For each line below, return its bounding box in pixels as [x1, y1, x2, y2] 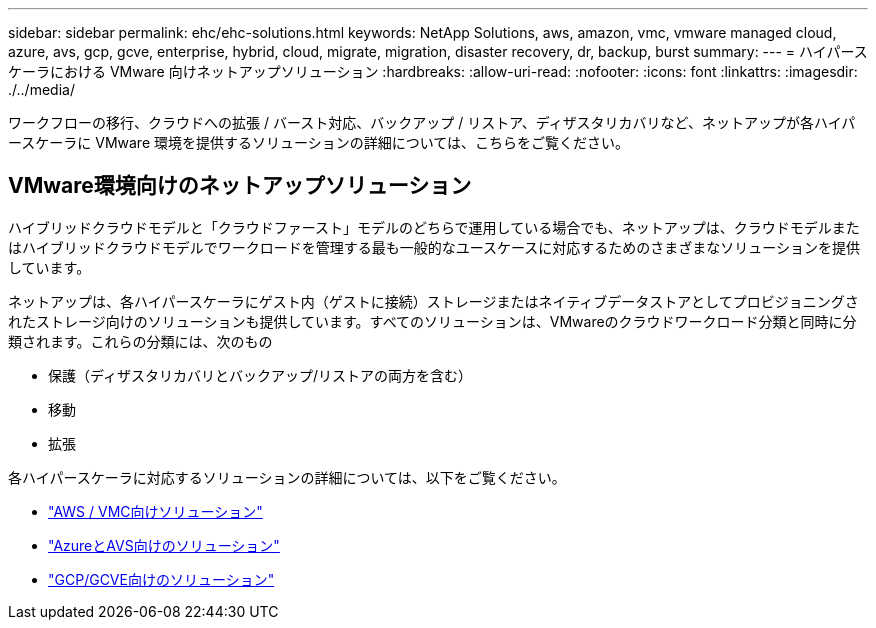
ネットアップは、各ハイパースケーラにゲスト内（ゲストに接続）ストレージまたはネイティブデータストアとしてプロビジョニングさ [8, 292, 859, 310]
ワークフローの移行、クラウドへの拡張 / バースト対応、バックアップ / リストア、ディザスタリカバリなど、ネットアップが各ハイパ [8, 114, 856, 131]
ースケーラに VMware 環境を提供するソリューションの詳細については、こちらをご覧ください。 [8, 134, 630, 151]
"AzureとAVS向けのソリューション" [48, 536, 280, 554]
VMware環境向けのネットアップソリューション [8, 173, 472, 199]
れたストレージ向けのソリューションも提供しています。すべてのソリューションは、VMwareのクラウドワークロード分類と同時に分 [8, 312, 857, 330]
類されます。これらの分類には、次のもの [8, 332, 273, 350]
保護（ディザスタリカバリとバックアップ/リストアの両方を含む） [48, 366, 472, 384]
